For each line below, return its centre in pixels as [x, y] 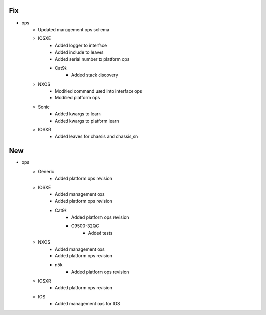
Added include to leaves [79, 52]
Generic [46, 171]
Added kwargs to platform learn [87, 121]
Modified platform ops [77, 98]
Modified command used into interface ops [99, 91]
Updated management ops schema [74, 29]
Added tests [100, 233]
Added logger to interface [81, 45]
